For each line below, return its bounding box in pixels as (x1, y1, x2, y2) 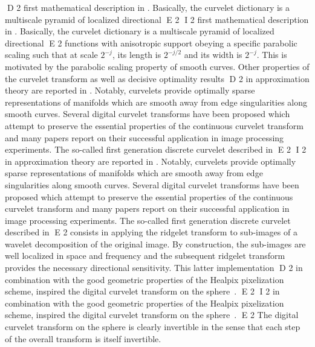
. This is (256, 48, 287, 61)
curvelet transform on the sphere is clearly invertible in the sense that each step (5, 320, 300, 333)
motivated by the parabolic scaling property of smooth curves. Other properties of (5, 60, 310, 72)
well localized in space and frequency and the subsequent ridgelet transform (5, 249, 285, 262)
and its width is (184, 48, 242, 61)
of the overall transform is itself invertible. (5, 332, 161, 345)
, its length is (112, 48, 161, 61)
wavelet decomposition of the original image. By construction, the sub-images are (5, 237, 306, 250)
